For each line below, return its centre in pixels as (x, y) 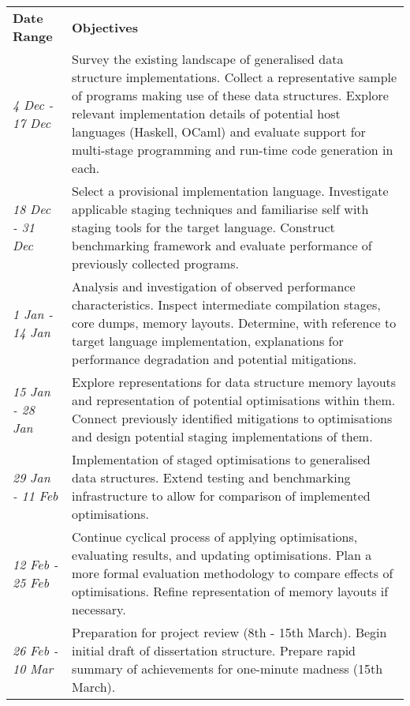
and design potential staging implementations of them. (222, 436)
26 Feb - (35, 650)
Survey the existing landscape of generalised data (208, 59)
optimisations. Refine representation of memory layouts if (230, 591)
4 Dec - (33, 104)
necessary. (99, 609)
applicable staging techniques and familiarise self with (220, 209)
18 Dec (32, 209)
